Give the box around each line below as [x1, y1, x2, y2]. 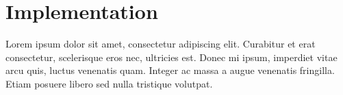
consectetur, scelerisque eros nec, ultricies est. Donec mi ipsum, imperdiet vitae [5, 50, 338, 64]
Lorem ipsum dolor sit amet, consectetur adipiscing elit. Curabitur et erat [5, 37, 316, 51]
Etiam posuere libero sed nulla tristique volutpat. [5, 76, 213, 90]
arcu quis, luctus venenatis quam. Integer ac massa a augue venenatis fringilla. [5, 63, 335, 77]
